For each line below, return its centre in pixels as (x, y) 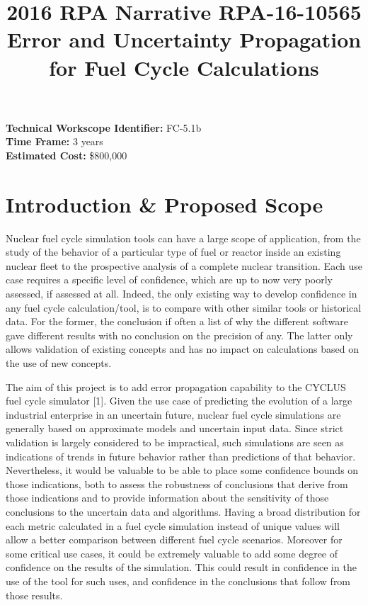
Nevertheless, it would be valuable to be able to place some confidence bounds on (182, 470)
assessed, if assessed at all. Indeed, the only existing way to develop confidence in (182, 294)
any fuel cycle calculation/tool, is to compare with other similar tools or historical (184, 307)
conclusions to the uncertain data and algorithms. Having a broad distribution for (183, 511)
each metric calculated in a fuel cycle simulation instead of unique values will (173, 525)
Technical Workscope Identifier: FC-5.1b (104, 127)
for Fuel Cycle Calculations (184, 67)
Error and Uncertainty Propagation (184, 39)
